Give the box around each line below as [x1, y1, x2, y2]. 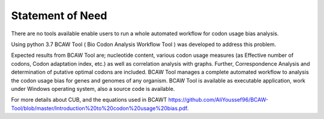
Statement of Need [11, 9, 107, 22]
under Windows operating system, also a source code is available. [11, 85, 175, 92]
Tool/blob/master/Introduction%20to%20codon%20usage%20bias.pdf [11, 105, 187, 112]
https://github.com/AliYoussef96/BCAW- [168, 96, 269, 103]
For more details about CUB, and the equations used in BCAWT [11, 96, 167, 103]
